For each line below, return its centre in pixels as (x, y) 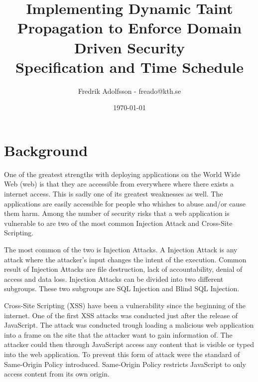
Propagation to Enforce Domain (129, 28)
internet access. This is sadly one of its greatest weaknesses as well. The (114, 193)
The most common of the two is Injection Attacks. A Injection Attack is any (121, 249)
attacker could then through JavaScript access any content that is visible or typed (129, 344)
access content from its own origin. (57, 374)
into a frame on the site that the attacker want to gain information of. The (118, 334)
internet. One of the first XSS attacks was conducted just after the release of (121, 315)
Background (46, 150)
